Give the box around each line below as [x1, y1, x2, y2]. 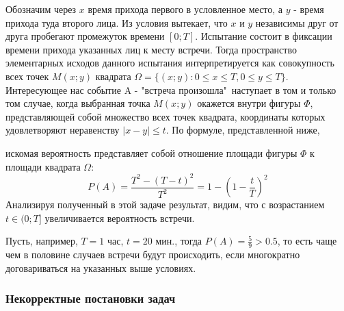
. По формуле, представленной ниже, [166, 123, 320, 137]
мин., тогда [155, 234, 202, 248]
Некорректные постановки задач [5, 290, 176, 307]
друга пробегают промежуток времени [5, 29, 165, 43]
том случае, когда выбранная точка [5, 96, 150, 110]
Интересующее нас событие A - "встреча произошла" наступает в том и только [5, 82, 336, 97]
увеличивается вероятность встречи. [44, 210, 195, 225]
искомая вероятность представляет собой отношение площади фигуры [5, 145, 297, 160]
